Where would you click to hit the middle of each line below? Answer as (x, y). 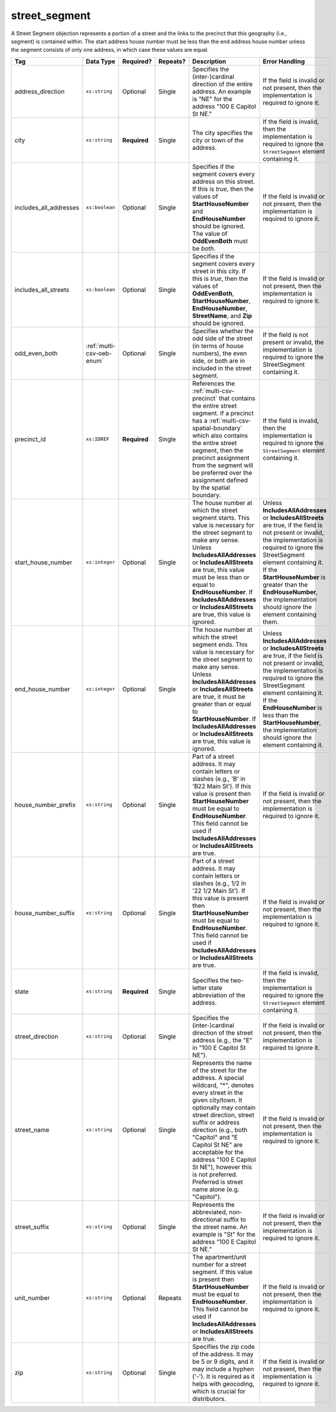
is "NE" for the (213, 99)
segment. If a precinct (223, 413)
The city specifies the (222, 133)
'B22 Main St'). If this (222, 786)
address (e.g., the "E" (222, 1040)
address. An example (222, 91)
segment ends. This (220, 644)
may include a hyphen (223, 1369)
